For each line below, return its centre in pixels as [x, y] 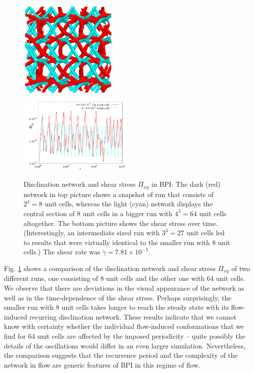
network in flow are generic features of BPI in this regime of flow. [102, 364]
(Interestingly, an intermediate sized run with [92, 233]
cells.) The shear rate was [62, 252]
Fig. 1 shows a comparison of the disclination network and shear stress [110, 268]
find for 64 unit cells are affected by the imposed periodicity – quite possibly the [125, 336]
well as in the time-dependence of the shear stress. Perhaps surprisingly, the [118, 297]
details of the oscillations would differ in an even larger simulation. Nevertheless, [125, 345]
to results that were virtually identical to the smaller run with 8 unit [127, 242]
